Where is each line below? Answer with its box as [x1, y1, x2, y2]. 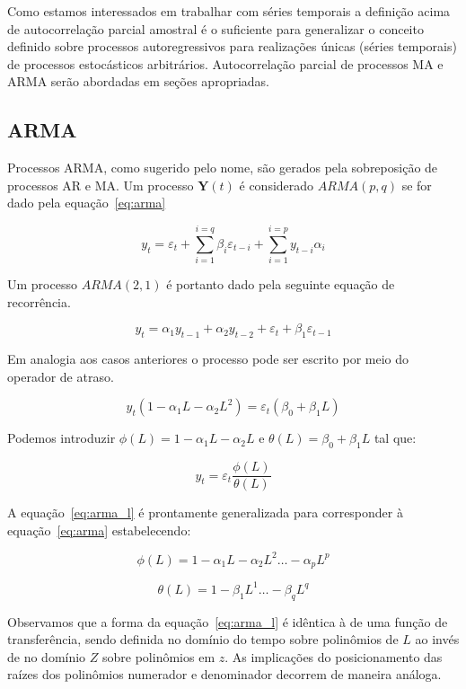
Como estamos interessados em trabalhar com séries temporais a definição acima [7, 2, 451, 20]
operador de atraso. [7, 367, 114, 385]
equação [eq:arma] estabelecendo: [7, 520, 191, 539]
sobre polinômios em [102, 647, 215, 666]
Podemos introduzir [7, 428, 116, 447]
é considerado [239, 175, 314, 194]
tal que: [374, 428, 417, 447]
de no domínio [7, 647, 86, 666]
